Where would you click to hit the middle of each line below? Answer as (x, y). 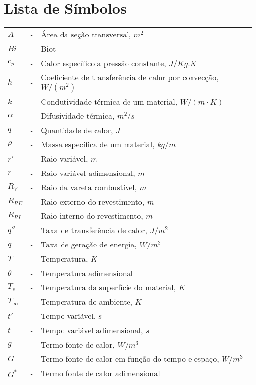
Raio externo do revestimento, (93, 202)
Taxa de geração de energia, (89, 245)
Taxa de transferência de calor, (94, 230)
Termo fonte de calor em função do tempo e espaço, (130, 359)
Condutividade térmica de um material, (109, 102)
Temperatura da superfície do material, (109, 287)
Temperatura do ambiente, (87, 302)
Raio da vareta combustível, (89, 187)
